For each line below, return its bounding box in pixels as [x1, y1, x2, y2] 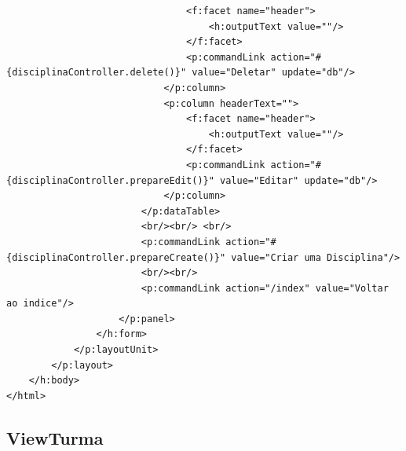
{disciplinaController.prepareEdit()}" [6, 174, 214, 186]
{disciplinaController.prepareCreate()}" [6, 251, 226, 263]
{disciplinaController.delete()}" [6, 67, 187, 79]
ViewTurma [6, 425, 104, 449]
